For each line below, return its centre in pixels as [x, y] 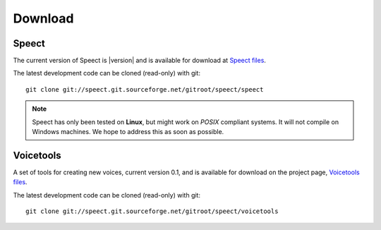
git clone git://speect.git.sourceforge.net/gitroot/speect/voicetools [152, 211]
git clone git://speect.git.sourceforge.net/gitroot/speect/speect [145, 89]
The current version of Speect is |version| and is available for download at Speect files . [139, 61]
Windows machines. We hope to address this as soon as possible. [128, 132]
